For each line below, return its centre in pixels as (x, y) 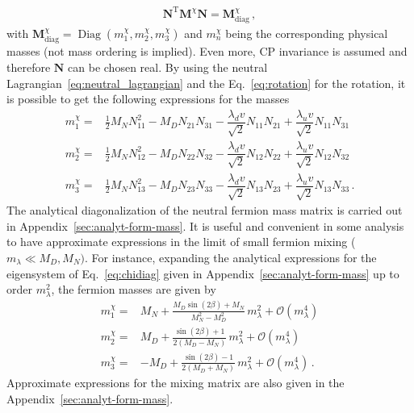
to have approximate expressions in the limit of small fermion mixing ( (181, 242)
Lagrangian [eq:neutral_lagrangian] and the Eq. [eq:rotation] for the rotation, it (206, 83)
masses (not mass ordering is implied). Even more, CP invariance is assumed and (207, 51)
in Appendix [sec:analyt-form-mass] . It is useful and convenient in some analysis (205, 225)
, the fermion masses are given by (134, 289)
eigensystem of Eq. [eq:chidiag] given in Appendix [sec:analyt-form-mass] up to (203, 273)
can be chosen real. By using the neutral (168, 67)
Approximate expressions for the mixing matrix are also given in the (176, 383)
